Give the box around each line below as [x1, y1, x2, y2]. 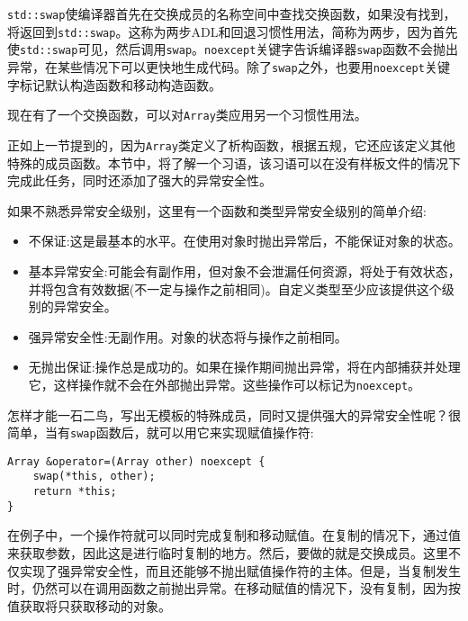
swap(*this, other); [32, 470, 156, 483]
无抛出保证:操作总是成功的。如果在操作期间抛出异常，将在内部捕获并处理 [28, 357, 461, 376]
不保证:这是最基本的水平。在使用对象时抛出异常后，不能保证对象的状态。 [28, 231, 461, 250]
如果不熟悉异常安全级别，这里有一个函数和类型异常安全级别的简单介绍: [7, 201, 427, 220]
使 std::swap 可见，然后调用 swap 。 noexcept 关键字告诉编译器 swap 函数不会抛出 [7, 40, 458, 58]
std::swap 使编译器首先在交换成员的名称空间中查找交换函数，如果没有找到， [7, 4, 456, 22]
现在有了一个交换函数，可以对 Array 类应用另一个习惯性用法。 [7, 105, 367, 124]
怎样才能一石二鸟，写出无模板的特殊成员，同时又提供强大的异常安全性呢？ [7, 405, 448, 424]
